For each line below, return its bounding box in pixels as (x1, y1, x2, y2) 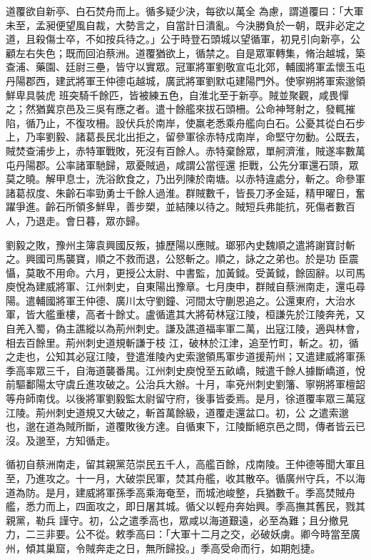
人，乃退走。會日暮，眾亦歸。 (6, 213, 146, 228)
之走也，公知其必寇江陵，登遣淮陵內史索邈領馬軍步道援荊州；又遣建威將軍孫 (6, 349, 365, 364)
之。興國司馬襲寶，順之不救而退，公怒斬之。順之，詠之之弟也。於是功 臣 (6, 251, 349, 266)
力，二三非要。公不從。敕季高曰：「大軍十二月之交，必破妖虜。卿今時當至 (6, 526, 350, 541)
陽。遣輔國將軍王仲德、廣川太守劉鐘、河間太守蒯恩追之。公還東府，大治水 (6, 292, 355, 307)
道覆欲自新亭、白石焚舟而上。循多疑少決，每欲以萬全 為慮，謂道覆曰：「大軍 (6, 4, 364, 18)
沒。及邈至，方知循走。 (6, 432, 116, 447)
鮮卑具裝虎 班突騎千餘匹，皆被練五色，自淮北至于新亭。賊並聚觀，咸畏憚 (6, 87, 349, 102)
